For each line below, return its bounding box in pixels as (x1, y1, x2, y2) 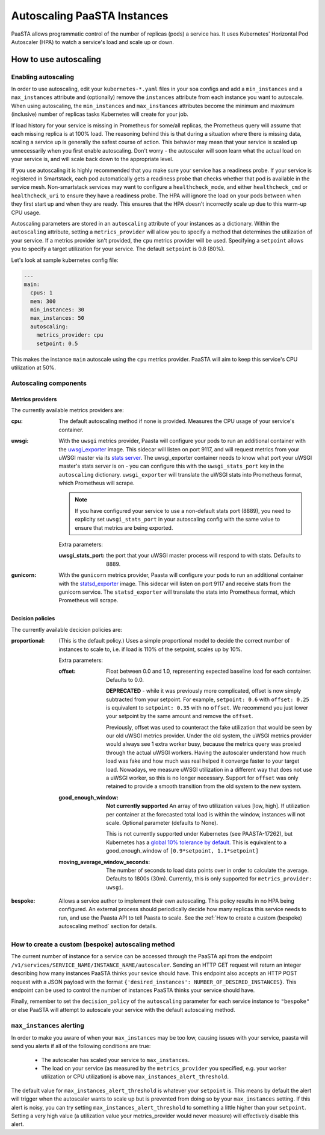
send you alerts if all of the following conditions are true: (11, 1043, 151, 1050)
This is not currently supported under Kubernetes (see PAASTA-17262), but (106, 830, 293, 838)
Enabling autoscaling (11, 72, 75, 81)
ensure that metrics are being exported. (75, 524, 173, 531)
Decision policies (11, 615, 55, 622)
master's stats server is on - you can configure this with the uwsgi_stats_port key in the (58, 462, 284, 470)
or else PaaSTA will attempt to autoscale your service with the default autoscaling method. (11, 1006, 235, 1013)
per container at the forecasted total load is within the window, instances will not (106, 810, 305, 818)
